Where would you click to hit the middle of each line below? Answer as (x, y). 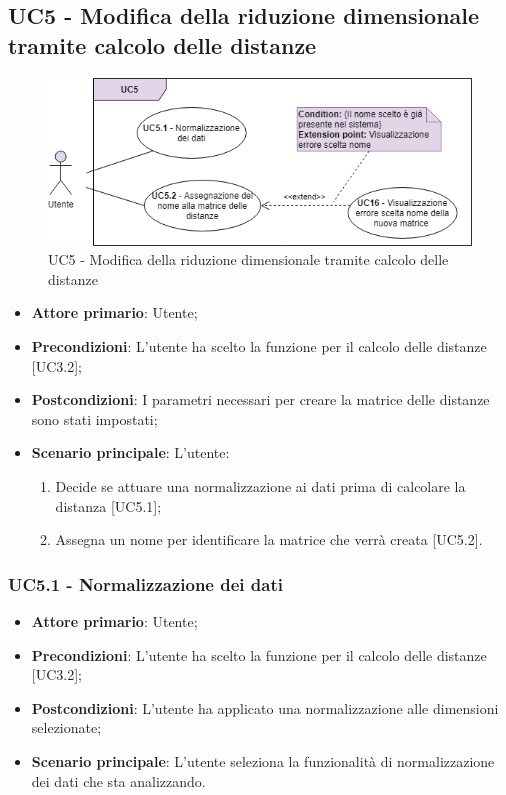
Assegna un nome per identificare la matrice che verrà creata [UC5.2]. (269, 539)
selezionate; (66, 727)
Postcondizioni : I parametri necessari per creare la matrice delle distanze (260, 399)
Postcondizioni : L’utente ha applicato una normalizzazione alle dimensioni (265, 707)
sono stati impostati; (94, 418)
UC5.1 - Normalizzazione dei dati (145, 583)
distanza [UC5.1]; (108, 505)
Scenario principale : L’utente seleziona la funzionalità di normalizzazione (263, 760)
